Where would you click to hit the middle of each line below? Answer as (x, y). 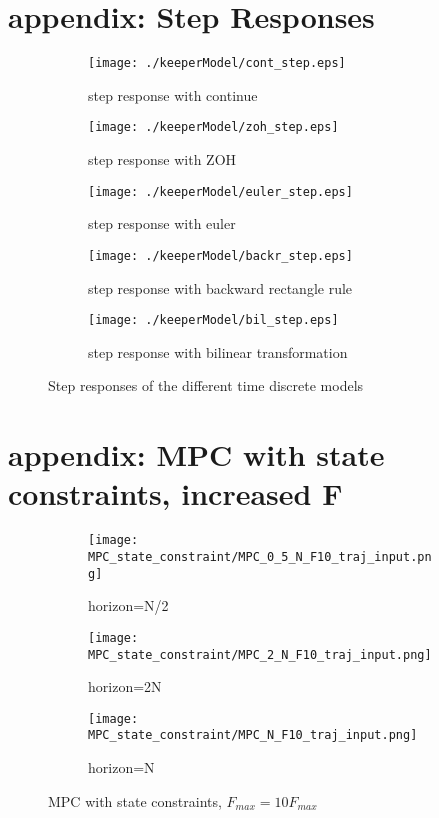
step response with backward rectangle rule (220, 287)
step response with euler (162, 223)
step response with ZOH (162, 159)
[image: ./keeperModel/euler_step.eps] (220, 191)
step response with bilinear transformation (218, 351)
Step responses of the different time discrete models (206, 385)
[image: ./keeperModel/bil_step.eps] (213, 320)
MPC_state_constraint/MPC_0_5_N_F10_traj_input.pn (260, 556)
